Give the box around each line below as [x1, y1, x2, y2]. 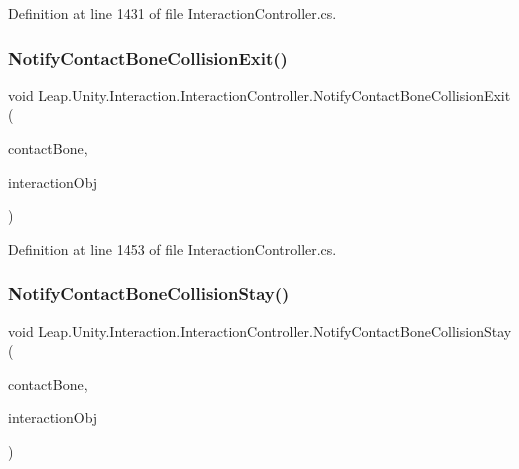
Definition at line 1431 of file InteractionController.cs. [8, 3, 337, 23]
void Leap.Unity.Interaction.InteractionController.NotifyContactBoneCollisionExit [8, 84, 511, 105]
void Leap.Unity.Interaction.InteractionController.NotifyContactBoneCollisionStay [8, 320, 512, 341]
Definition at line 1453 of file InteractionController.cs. [8, 238, 337, 259]
